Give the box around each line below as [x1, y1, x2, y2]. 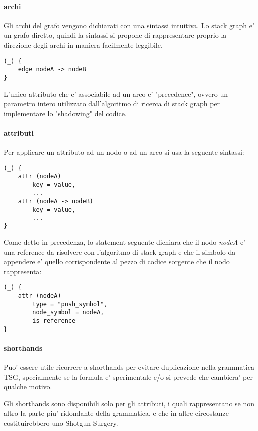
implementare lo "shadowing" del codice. [4, 108, 127, 118]
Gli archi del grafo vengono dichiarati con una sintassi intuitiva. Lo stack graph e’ [4, 20, 254, 30]
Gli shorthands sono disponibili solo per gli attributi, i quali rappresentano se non [4, 398, 255, 408]
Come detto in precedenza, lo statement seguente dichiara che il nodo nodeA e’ [4, 236, 245, 247]
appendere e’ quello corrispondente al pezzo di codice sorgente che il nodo [4, 256, 230, 267]
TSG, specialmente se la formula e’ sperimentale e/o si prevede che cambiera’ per [4, 371, 253, 382]
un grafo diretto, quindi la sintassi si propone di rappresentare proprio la [4, 30, 227, 40]
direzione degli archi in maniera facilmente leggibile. [4, 39, 163, 50]
